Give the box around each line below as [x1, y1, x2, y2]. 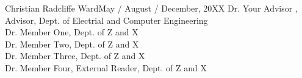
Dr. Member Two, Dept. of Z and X [5, 37, 139, 50]
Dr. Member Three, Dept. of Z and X [5, 49, 145, 62]
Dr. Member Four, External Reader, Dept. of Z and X [5, 61, 207, 74]
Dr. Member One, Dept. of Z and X [5, 26, 138, 38]
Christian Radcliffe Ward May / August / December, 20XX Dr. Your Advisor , [5, 2, 298, 14]
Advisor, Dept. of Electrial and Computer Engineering [5, 13, 208, 26]
